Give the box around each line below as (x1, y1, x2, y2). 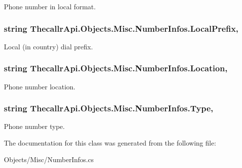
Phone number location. (4, 81, 76, 91)
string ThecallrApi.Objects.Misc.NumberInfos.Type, (4, 102, 214, 114)
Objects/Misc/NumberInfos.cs (4, 154, 94, 164)
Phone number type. (4, 121, 65, 131)
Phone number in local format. (4, 1, 96, 11)
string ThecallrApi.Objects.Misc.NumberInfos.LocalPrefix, (4, 22, 239, 34)
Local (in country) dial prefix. (4, 41, 93, 51)
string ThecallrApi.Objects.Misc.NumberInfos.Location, (4, 62, 228, 74)
